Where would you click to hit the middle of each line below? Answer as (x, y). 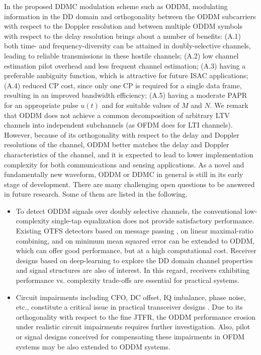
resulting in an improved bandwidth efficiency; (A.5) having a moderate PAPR (126, 95)
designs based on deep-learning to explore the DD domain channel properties (134, 260)
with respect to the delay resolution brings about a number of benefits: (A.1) (123, 36)
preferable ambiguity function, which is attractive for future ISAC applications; (126, 75)
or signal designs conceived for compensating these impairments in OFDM (130, 336)
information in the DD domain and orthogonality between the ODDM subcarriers (130, 16)
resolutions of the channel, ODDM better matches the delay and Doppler (117, 144)
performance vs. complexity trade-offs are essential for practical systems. (127, 280)
